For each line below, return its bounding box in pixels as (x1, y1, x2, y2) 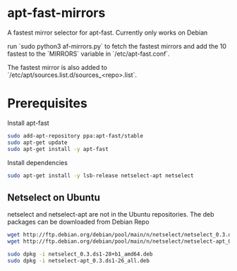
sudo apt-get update (7, 139, 68, 146)
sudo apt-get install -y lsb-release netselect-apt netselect (7, 171, 194, 179)
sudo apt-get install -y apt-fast (7, 145, 109, 152)
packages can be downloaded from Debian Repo (7, 217, 150, 227)
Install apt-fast (7, 119, 49, 127)
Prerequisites (7, 95, 88, 112)
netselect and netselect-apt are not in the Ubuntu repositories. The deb (7, 210, 214, 219)
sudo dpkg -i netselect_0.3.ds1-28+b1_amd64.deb (7, 251, 153, 258)
